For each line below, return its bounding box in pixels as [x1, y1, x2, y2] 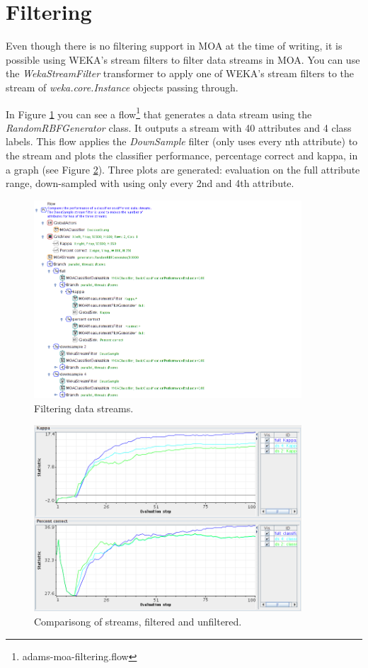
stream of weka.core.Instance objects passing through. [6, 79, 238, 94]
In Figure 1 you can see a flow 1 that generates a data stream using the [6, 104, 312, 121]
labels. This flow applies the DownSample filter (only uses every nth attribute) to [6, 134, 358, 149]
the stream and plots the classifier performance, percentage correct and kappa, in [6, 147, 358, 162]
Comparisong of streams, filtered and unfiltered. [34, 613, 242, 628]
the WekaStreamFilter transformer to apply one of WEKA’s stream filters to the [6, 66, 354, 81]
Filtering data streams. [34, 400, 134, 415]
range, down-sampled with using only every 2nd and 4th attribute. [6, 176, 294, 191]
